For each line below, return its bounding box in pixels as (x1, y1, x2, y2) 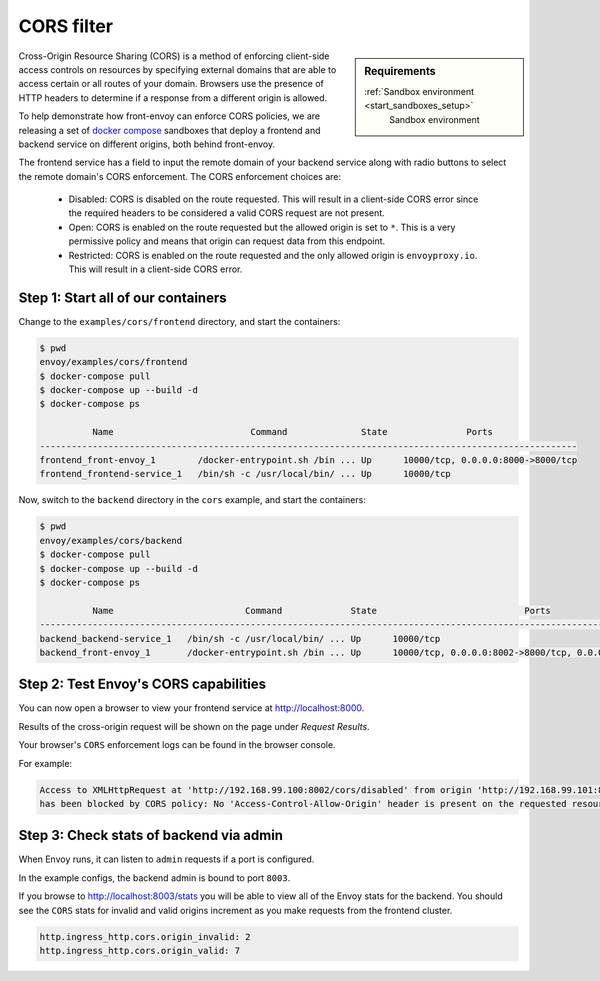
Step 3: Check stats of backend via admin (18, 827, 284, 844)
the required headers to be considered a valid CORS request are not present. (68, 207, 385, 219)
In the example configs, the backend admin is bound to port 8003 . (18, 871, 291, 884)
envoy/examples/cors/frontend (39, 356, 188, 368)
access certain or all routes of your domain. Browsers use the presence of (18, 78, 324, 90)
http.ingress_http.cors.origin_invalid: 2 (39, 931, 251, 942)
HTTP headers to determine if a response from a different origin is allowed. (18, 91, 328, 104)
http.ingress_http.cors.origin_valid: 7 (39, 945, 240, 956)
